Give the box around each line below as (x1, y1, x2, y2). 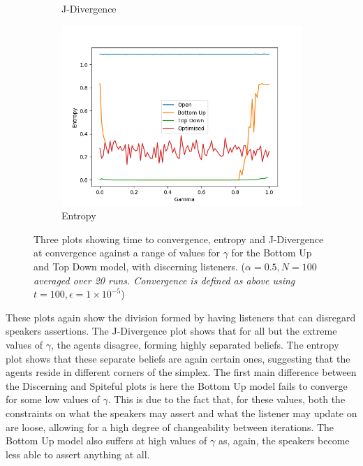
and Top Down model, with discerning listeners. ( (34, 259, 246, 273)
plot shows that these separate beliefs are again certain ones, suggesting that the (6, 351, 350, 365)
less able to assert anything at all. (6, 446, 150, 461)
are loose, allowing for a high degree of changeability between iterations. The (6, 419, 334, 434)
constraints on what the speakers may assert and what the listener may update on (6, 405, 357, 420)
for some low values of (6, 392, 100, 407)
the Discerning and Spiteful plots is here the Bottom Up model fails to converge (6, 378, 348, 393)
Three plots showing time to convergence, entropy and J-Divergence (34, 231, 324, 246)
